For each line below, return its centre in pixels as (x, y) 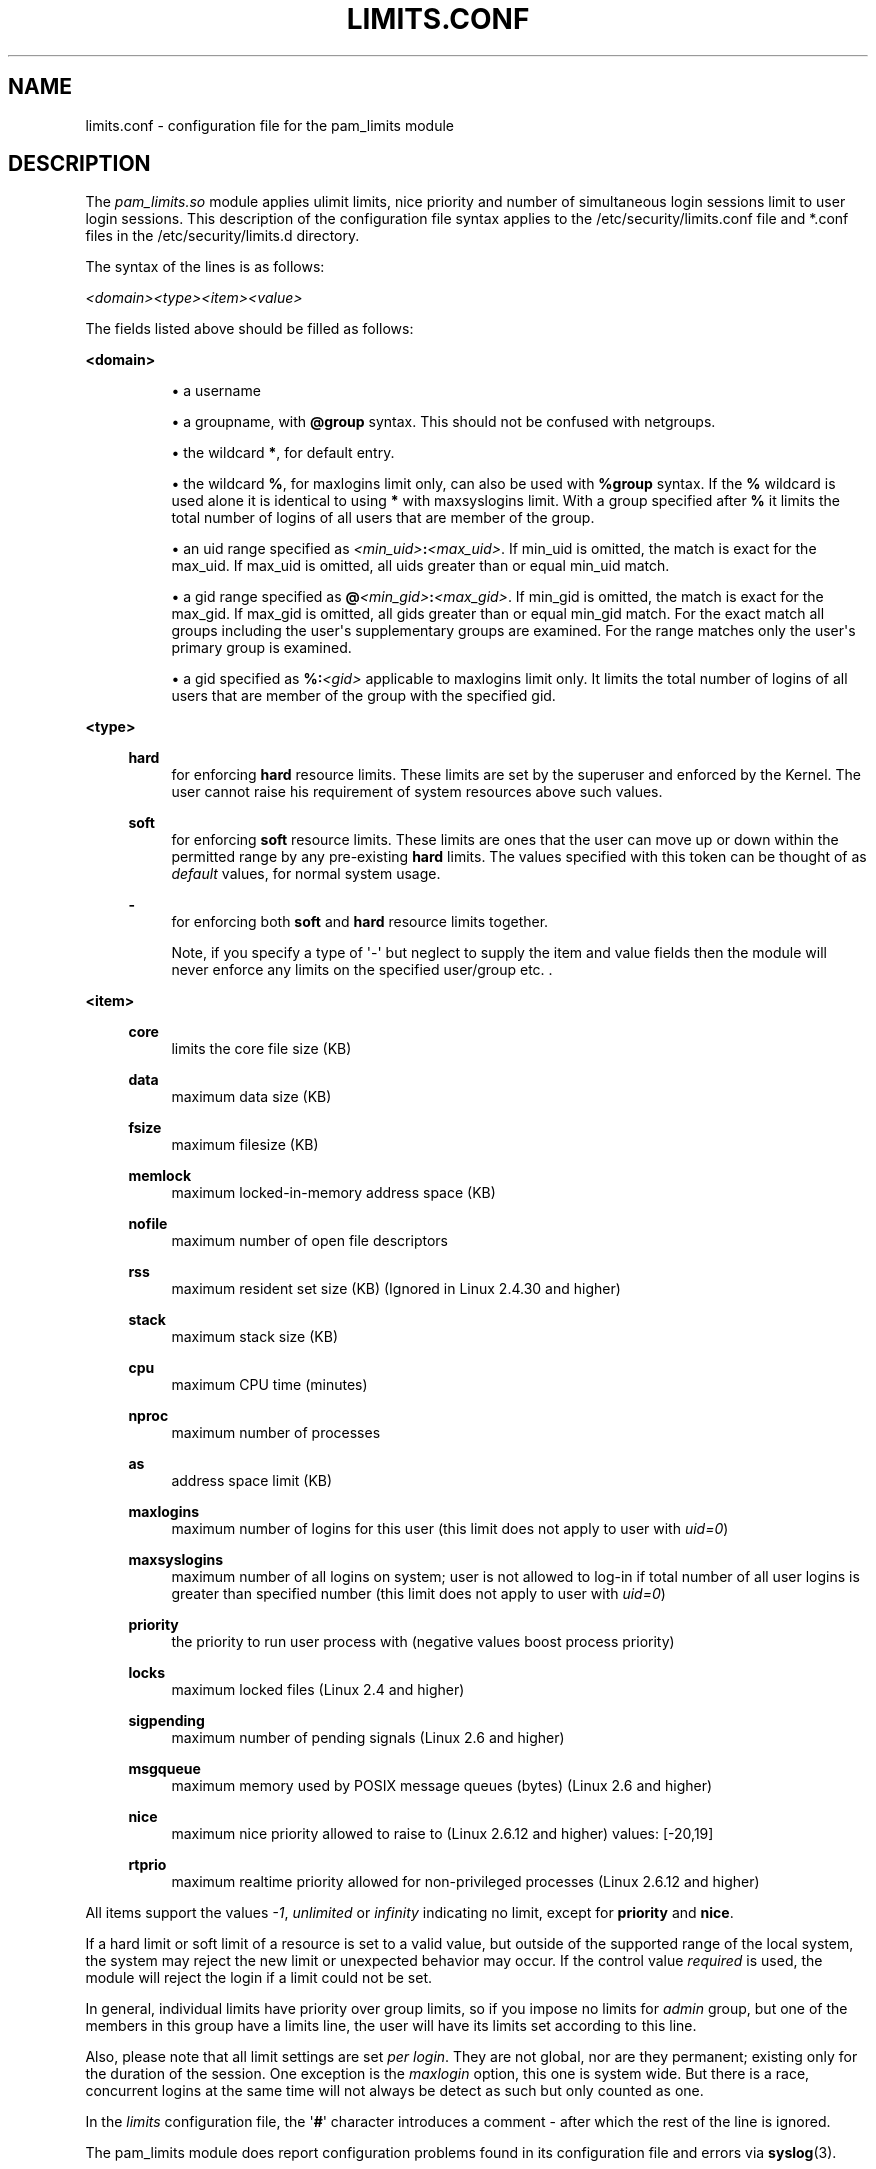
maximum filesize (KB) (245, 1145)
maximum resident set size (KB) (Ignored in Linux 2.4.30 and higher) (396, 1289)
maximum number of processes (276, 1433)
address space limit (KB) (252, 1481)
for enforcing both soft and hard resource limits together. (360, 922)
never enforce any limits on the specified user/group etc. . (362, 970)
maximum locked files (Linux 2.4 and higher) (318, 1690)
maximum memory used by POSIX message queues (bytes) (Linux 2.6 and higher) (442, 1786)
